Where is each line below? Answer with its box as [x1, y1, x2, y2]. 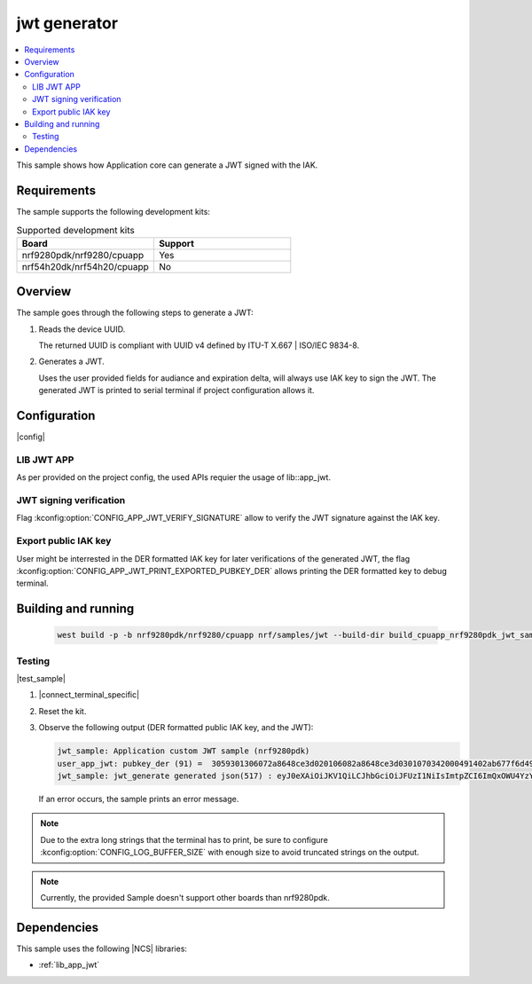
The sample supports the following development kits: [16, 206, 210, 216]
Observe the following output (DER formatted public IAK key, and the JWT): [38, 722, 314, 733]
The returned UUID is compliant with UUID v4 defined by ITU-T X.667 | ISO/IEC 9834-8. [38, 340, 360, 350]
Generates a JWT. [38, 356, 106, 367]
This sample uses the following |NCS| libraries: [16, 943, 188, 954]
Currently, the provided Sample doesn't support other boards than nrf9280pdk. [40, 892, 330, 902]
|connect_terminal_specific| [38, 689, 140, 700]
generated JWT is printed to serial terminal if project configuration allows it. [38, 385, 315, 396]
